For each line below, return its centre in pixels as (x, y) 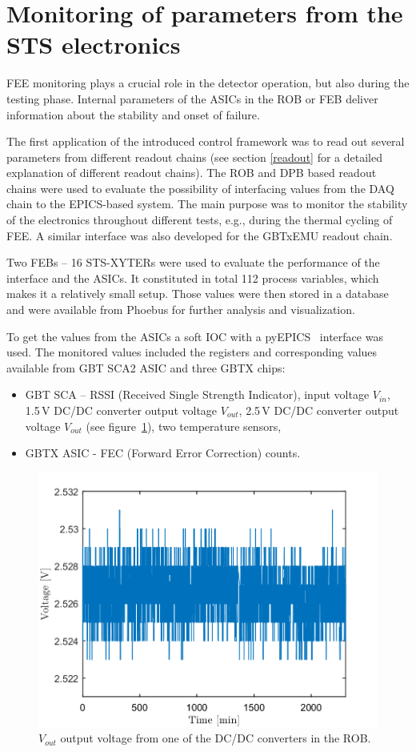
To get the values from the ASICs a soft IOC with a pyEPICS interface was (195, 336)
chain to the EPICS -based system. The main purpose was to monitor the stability (207, 204)
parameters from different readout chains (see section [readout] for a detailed (194, 157)
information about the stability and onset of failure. (133, 114)
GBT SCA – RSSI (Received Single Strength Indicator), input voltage (197, 394)
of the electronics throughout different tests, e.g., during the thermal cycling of (200, 220)
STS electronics (94, 44)
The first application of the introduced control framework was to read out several (206, 141)
